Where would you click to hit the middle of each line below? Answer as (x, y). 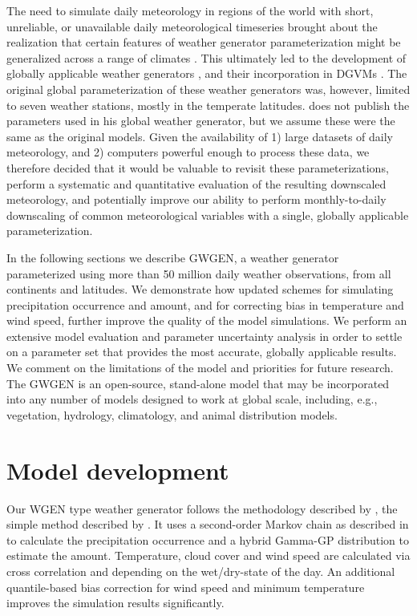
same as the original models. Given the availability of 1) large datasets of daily (200, 136)
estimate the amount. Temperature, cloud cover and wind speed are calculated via (208, 555)
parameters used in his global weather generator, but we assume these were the (201, 121)
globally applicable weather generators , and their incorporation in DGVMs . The (207, 73)
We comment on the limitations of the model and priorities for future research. (200, 368)
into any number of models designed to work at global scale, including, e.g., (192, 399)
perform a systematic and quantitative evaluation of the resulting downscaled (196, 183)
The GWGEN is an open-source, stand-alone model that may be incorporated (198, 383)
